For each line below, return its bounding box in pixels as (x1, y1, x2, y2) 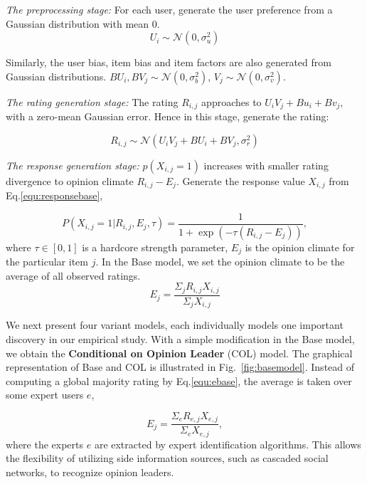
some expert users (6, 387, 84, 402)
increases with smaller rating (203, 157, 329, 172)
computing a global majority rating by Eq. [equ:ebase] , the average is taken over (6, 373, 352, 388)
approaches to (201, 94, 262, 109)
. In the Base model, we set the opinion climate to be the (95, 254, 345, 269)
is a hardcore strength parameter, (82, 239, 228, 254)
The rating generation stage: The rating (6, 94, 179, 109)
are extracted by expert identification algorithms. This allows (94, 436, 361, 451)
